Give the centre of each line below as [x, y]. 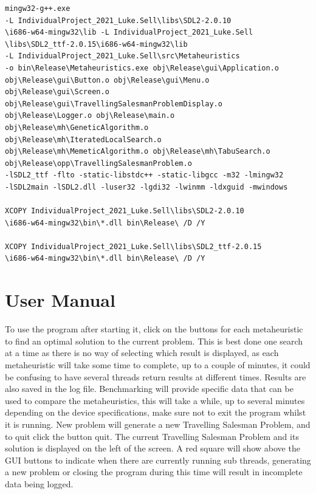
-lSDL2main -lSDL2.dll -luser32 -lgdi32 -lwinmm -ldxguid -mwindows [146, 187]
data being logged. [39, 483]
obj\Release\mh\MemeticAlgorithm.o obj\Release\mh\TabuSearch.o [138, 152]
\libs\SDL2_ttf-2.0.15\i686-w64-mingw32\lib [96, 44]
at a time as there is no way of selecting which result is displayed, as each [142, 353]
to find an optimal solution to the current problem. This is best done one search [154, 341]
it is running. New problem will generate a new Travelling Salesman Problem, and [158, 424]
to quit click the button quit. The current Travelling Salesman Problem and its [152, 436]
